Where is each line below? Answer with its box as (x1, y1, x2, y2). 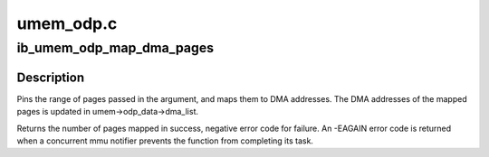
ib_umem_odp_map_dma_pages (16, 40, 215, 56)
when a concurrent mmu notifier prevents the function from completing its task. (16, 135, 314, 146)
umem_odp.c (16, 14, 118, 33)
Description (16, 69, 85, 85)
